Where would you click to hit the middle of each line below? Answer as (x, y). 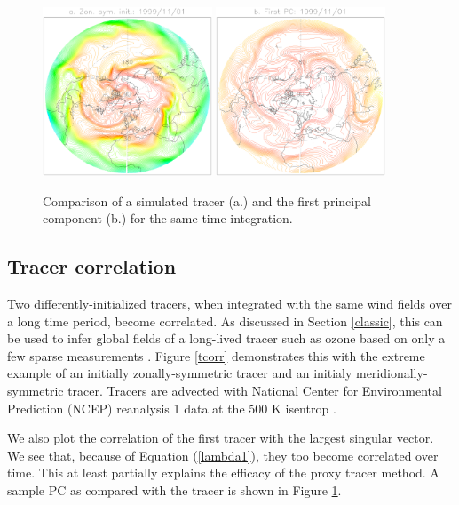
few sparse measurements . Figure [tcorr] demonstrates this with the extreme (216, 355)
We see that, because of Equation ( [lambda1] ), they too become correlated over (223, 455)
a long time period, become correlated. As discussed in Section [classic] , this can (225, 321)
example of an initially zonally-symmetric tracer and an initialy (180, 373)
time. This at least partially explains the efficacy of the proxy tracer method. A (223, 473)
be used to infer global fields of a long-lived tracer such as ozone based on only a (226, 338)
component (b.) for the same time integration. (168, 218)
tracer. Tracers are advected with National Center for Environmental (255, 390)
